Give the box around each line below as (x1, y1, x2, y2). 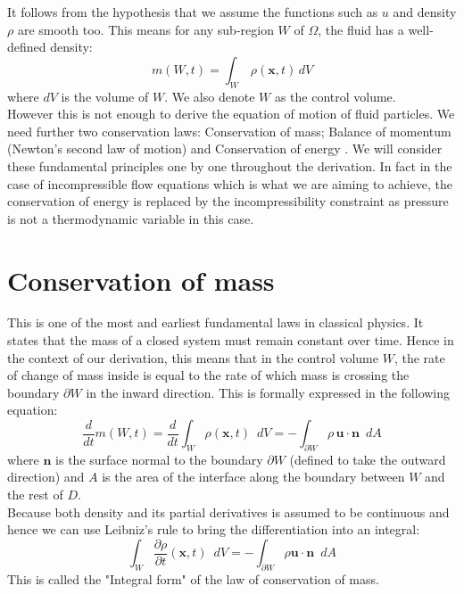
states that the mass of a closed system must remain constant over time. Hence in (7, 331, 454, 350)
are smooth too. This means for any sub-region (17, 20, 274, 38)
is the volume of (61, 87, 149, 105)
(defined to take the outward (289, 450, 446, 468)
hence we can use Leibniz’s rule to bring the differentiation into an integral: (7, 520, 420, 539)
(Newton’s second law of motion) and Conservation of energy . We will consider (7, 139, 443, 158)
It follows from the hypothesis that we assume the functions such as (7, 3, 378, 21)
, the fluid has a (318, 20, 404, 38)
